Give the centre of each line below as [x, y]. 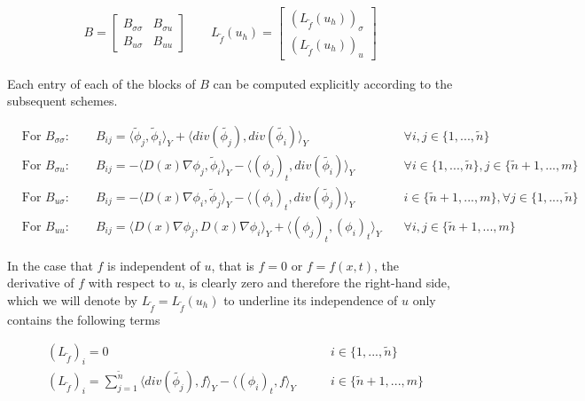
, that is [233, 265]
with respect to [129, 283]
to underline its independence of [311, 299]
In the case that [50, 265]
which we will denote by [72, 299]
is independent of [154, 265]
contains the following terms [84, 319]
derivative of [41, 283]
